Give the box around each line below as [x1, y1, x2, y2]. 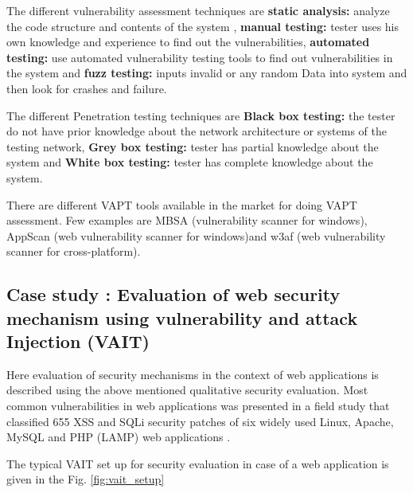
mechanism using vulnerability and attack [6, 305, 358, 330]
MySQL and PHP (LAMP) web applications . [6, 428, 231, 445]
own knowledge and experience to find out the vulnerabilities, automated [6, 33, 370, 50]
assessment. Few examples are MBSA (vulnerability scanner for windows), [6, 212, 368, 229]
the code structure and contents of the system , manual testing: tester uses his [6, 18, 399, 34]
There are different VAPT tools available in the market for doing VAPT [6, 196, 357, 213]
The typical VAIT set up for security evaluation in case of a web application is [6, 455, 389, 471]
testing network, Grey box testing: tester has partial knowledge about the [6, 138, 379, 155]
